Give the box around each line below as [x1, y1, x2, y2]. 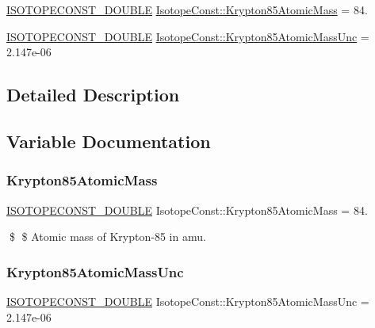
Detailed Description [6, 82, 180, 107]
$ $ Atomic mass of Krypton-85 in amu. [9, 228, 206, 245]
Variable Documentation [6, 128, 211, 153]
